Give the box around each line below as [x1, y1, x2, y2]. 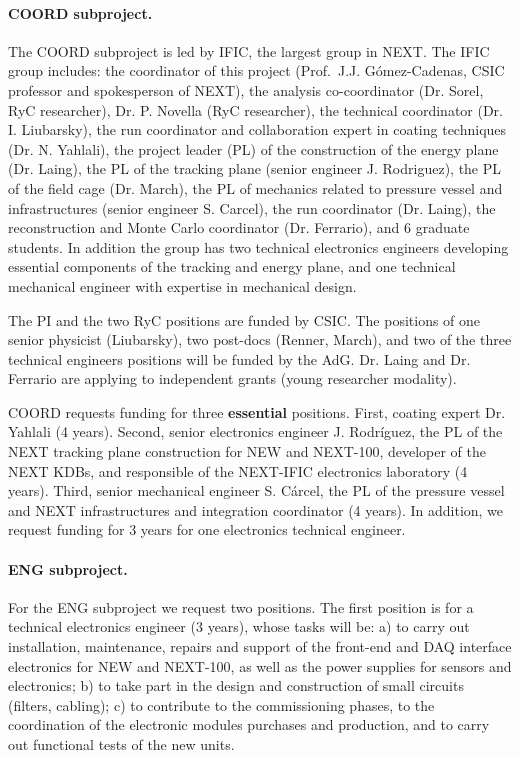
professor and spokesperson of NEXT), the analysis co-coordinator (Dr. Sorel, [8, 79, 484, 100]
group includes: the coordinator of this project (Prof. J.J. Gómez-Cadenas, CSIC [8, 60, 505, 81]
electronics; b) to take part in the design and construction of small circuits [8, 675, 464, 696]
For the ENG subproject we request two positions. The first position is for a [8, 596, 474, 617]
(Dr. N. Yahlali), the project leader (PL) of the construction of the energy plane [8, 138, 499, 159]
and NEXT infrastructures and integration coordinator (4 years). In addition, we [8, 499, 504, 520]
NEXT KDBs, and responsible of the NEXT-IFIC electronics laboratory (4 [8, 460, 468, 481]
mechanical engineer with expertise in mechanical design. [8, 275, 357, 296]
